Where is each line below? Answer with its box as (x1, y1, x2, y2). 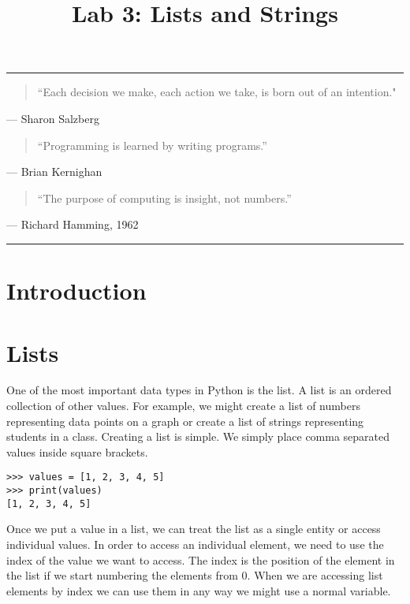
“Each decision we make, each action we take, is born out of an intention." (37, 84, 397, 100)
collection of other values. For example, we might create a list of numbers (6, 397, 360, 414)
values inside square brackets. (6, 443, 148, 460)
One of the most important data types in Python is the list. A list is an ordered (6, 382, 392, 398)
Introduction (6, 274, 147, 307)
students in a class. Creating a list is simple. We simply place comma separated (6, 428, 390, 445)
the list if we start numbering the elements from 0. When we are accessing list (6, 567, 383, 583)
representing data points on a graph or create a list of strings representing (6, 412, 364, 429)
